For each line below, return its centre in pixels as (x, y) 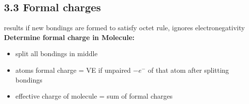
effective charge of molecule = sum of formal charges (94, 96)
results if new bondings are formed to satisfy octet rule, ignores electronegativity (124, 28)
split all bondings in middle (56, 53)
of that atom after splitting (188, 70)
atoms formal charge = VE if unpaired (73, 70)
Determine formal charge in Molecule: (69, 37)
